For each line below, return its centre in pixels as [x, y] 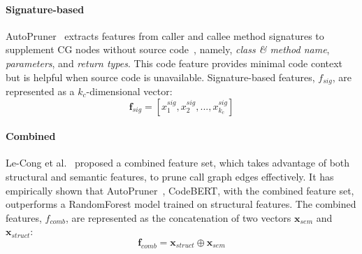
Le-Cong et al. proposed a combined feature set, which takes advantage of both [178, 163]
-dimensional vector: [129, 91]
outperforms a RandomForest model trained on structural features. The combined [181, 204]
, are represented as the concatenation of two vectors [179, 217]
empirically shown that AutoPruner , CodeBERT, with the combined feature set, [180, 190]
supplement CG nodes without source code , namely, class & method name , [168, 49]
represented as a [40, 91]
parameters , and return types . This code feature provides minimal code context [174, 63]
